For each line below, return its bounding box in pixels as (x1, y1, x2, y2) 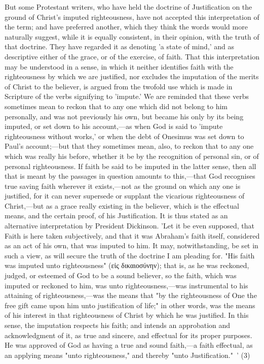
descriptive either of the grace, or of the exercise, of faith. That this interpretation (5, 51, 259, 61)
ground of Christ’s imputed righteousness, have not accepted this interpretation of (5, 11, 259, 22)
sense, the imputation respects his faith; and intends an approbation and (5, 320, 231, 330)
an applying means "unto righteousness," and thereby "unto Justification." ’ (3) (5, 349, 250, 360)
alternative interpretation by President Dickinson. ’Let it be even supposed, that (5, 220, 255, 231)
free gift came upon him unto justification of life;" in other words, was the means (5, 300, 255, 310)
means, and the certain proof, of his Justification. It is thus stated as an (5, 210, 228, 221)
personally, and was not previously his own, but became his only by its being (5, 111, 244, 121)
